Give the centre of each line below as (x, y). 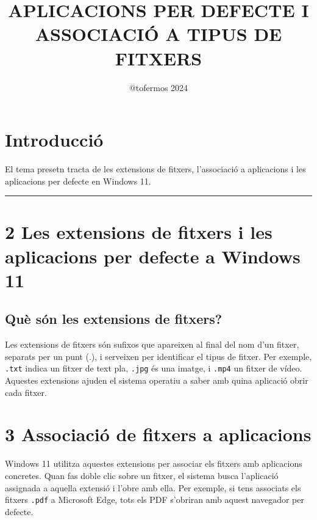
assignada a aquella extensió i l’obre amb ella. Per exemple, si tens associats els (153, 487)
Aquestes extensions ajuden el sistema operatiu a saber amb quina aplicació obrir (157, 380)
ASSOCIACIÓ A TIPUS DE (158, 34)
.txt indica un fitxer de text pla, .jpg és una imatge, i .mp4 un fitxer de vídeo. (154, 368)
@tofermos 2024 (158, 87)
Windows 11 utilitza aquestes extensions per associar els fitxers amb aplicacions (154, 463)
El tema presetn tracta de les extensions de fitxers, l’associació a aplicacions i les (155, 169)
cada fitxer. (26, 392)
